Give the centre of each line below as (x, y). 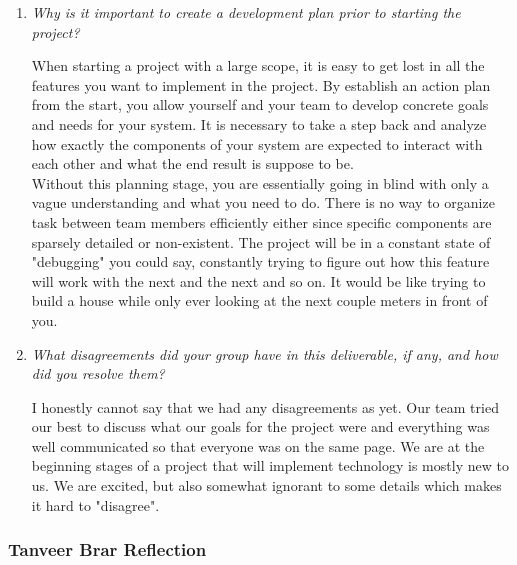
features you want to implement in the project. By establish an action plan (261, 84)
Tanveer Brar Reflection (107, 549)
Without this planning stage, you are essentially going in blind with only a (260, 182)
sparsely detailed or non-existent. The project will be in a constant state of (261, 241)
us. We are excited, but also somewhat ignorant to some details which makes (266, 485)
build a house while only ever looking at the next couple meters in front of (259, 300)
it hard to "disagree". (95, 504)
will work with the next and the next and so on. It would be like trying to (258, 280)
